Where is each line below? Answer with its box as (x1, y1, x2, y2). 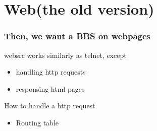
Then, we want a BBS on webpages (4, 30, 151, 42)
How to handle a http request (4, 100, 95, 111)
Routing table (16, 117, 59, 127)
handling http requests (16, 67, 86, 77)
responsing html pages (16, 83, 85, 94)
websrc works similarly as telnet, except (4, 49, 127, 60)
